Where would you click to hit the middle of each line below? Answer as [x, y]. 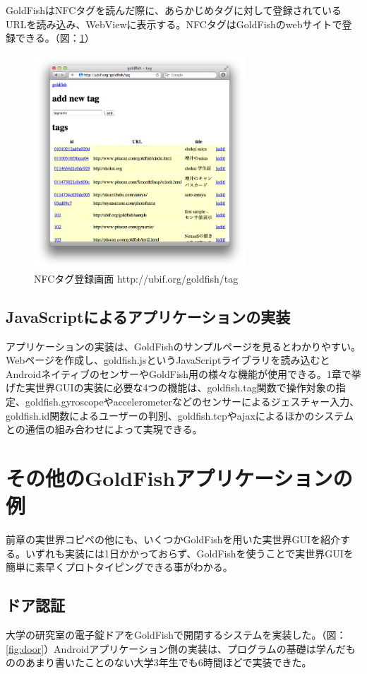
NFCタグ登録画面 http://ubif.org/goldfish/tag [136, 278]
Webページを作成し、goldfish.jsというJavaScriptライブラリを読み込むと [168, 360]
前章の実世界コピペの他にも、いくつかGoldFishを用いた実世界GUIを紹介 [173, 539]
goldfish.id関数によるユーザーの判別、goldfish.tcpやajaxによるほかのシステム [180, 415]
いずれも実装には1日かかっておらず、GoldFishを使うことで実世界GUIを [189, 553]
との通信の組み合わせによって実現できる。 [104, 429]
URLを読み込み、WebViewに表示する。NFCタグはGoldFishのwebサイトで [174, 24]
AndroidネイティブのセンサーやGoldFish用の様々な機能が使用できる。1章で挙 [183, 373]
